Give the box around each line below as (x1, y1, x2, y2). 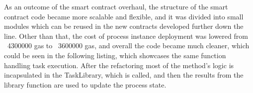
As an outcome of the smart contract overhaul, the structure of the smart (4, 1, 228, 11)
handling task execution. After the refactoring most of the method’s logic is (4, 60, 234, 70)
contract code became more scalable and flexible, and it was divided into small (4, 11, 244, 21)
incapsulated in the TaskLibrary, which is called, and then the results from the (4, 70, 244, 80)
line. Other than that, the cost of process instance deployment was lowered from (4, 30, 248, 41)
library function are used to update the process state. (4, 79, 167, 90)
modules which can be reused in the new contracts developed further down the (4, 21, 244, 31)
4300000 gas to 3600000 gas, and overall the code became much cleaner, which (7, 40, 250, 51)
